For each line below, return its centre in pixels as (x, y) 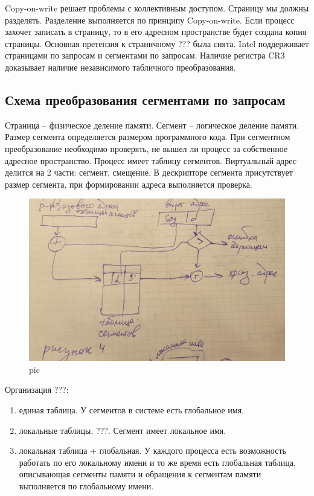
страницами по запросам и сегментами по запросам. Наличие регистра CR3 (145, 55)
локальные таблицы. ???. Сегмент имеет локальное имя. (123, 430)
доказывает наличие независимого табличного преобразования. (120, 67)
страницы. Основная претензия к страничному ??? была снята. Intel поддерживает (157, 43)
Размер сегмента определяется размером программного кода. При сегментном (148, 137)
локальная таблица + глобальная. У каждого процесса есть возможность (152, 450)
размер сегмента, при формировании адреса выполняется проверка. (129, 184)
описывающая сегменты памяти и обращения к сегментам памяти (140, 474)
